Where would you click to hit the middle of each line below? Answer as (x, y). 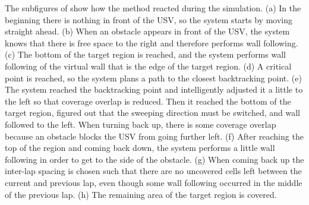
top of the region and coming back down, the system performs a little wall (140, 148)
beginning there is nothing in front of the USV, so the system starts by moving (149, 19)
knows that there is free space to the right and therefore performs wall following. (152, 42)
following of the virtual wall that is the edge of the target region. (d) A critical (148, 66)
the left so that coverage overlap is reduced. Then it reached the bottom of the (148, 101)
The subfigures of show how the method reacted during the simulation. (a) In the (153, 8)
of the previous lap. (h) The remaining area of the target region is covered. (141, 194)
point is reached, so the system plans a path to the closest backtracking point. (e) (153, 78)
